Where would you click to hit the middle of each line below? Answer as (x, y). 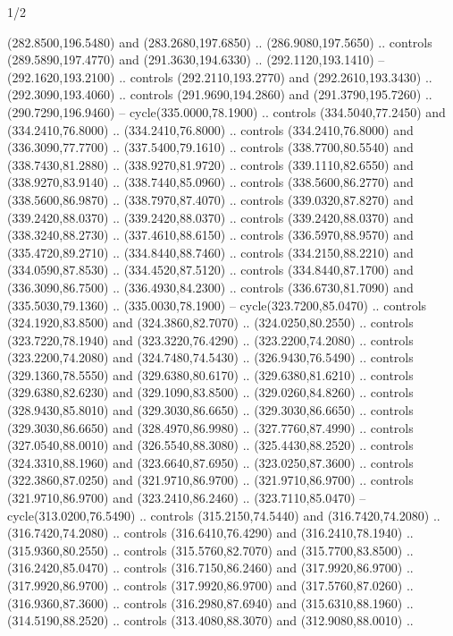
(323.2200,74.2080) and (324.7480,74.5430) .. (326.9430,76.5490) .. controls (210, 357)
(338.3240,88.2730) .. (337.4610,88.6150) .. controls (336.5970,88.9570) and (210, 235)
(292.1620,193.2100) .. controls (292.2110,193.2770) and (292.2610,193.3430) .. (220, 76)
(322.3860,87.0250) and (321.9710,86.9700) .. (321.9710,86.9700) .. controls (210, 480)
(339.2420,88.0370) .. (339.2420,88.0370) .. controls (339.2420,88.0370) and (210, 217)
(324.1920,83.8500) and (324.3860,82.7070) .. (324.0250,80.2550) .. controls (210, 322)
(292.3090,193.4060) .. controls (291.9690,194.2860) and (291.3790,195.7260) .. (220, 94)
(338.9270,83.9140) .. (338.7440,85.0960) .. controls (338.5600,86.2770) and (210, 182)
